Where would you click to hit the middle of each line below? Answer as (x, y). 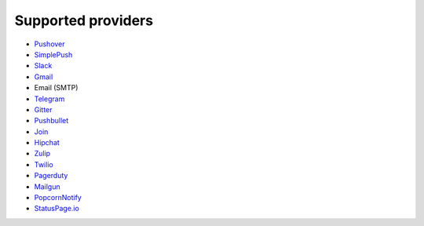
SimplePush (53, 54)
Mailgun (47, 186)
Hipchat (47, 143)
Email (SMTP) (56, 88)
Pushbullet (51, 121)
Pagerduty (51, 176)
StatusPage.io (57, 209)
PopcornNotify (58, 198)
